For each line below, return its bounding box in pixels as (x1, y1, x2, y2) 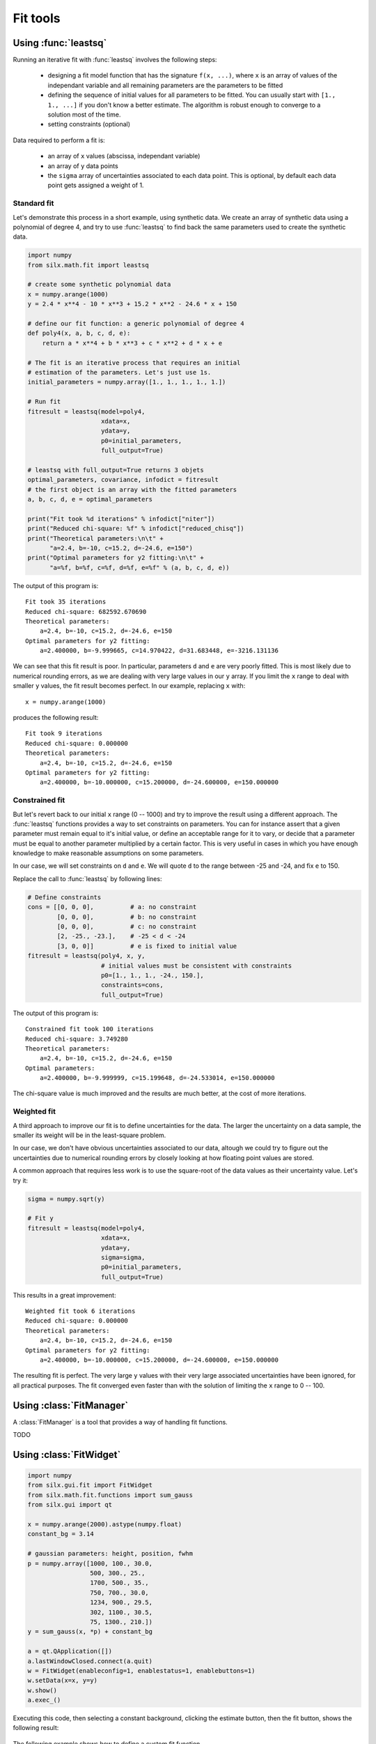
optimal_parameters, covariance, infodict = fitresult (27, 476, 219, 484)
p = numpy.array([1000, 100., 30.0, (27, 1559, 153, 1568)
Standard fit (13, 199, 54, 209)
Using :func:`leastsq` (13, 37, 107, 49)
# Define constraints (27, 893, 102, 901)
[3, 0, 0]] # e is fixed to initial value (56, 942, 237, 950)
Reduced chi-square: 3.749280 (25, 1035, 129, 1043)
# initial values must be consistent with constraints (101, 961, 292, 970)
